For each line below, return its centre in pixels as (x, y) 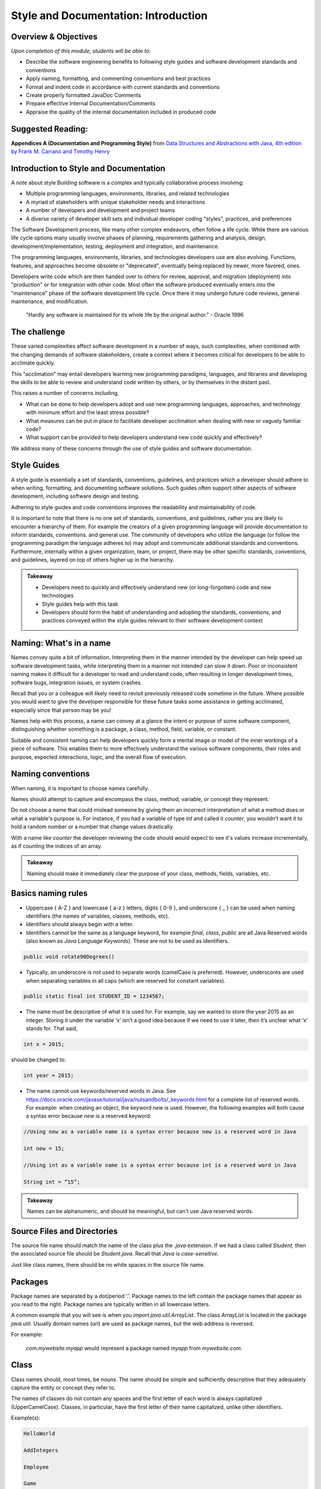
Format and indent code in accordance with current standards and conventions (123, 87)
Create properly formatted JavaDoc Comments (84, 95)
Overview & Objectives (54, 37)
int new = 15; (44, 1149)
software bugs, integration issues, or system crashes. (77, 683)
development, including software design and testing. (75, 496)
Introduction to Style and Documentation (88, 168)
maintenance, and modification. (50, 301)
